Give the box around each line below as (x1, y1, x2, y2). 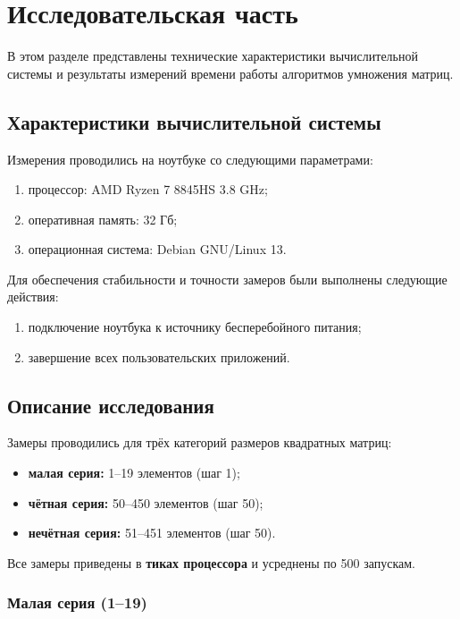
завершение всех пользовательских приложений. (28, 347, 290, 366)
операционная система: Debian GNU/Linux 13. (28, 240, 287, 259)
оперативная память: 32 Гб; (28, 209, 178, 228)
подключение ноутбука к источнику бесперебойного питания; (28, 318, 362, 336)
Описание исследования (7, 391, 214, 419)
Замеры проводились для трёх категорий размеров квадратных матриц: (7, 433, 392, 452)
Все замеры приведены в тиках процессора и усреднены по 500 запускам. (7, 553, 415, 572)
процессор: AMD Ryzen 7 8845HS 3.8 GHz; (28, 180, 268, 199)
